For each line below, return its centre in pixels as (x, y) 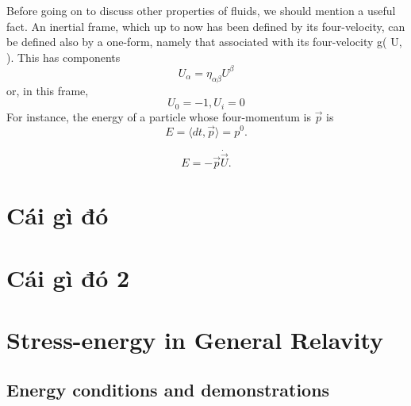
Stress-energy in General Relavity (195, 339)
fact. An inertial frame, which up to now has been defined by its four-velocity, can (206, 26)
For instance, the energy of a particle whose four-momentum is (159, 116)
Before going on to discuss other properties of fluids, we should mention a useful (201, 10)
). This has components (63, 57)
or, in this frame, (48, 90)
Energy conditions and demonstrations (168, 390)
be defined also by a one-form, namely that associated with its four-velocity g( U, (204, 42)
